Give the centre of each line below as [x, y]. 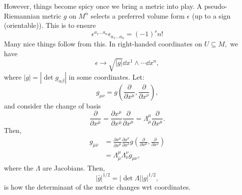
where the [19, 167]
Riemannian [22, 15]
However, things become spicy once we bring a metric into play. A [103, 6]
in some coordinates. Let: [107, 76]
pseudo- [216, 6]
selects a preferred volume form [138, 15]
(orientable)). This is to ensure [50, 25]
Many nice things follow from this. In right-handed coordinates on [103, 44]
